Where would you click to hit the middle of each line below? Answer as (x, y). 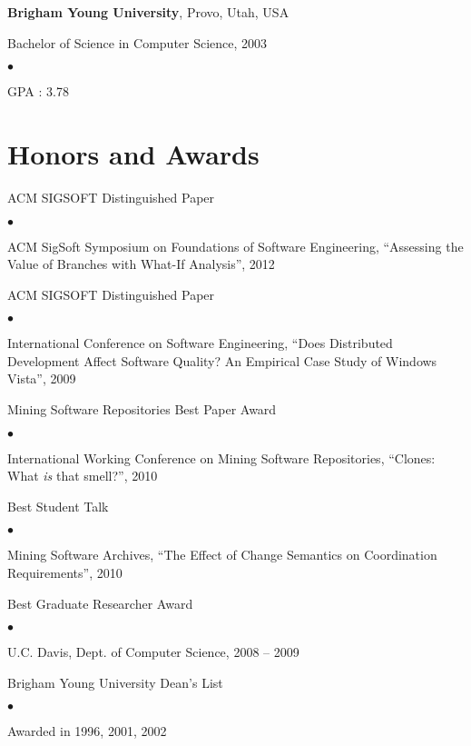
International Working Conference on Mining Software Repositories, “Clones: (221, 458)
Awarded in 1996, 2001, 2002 (87, 731)
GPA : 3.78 (38, 91)
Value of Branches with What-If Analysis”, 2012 (141, 264)
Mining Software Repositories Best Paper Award (142, 409)
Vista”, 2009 (42, 378)
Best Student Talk (58, 506)
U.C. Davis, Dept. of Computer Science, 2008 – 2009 (153, 652)
